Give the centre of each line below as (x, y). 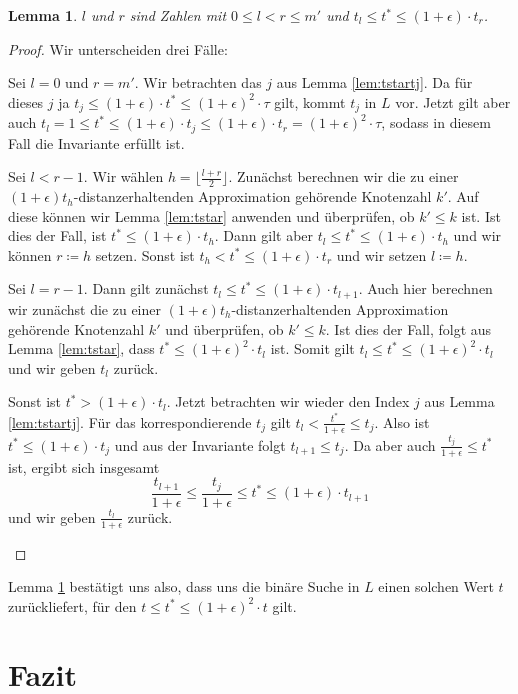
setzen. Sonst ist (145, 254)
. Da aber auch (390, 444)
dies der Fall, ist (57, 235)
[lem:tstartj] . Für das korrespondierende (130, 421)
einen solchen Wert (436, 586)
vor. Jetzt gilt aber (453, 101)
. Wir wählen (123, 176)
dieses (26, 101)
